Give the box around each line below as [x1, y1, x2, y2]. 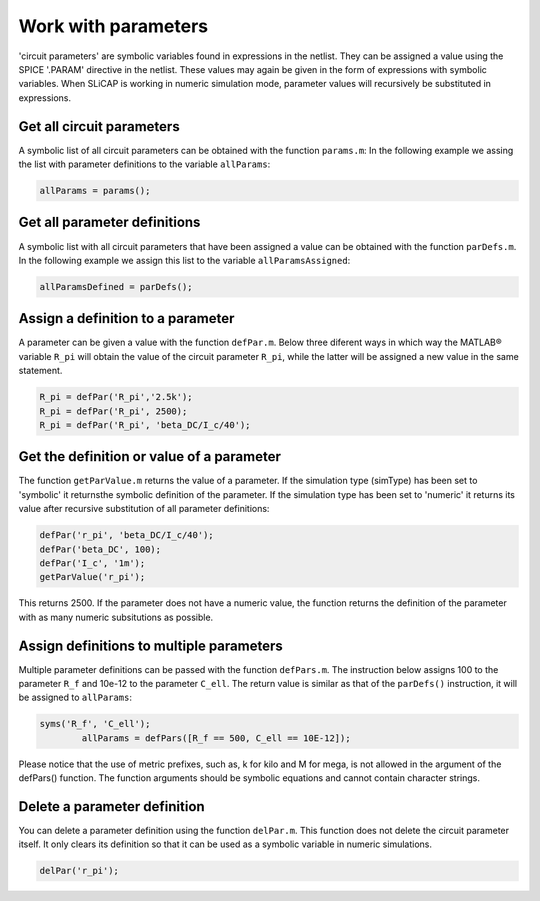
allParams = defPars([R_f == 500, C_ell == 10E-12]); [81, 732, 351, 744]
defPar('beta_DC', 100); [39, 543, 162, 555]
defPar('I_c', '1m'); [39, 557, 146, 569]
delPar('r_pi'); [39, 865, 120, 877]
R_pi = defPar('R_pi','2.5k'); [39, 391, 194, 403]
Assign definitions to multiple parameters [18, 637, 284, 654]
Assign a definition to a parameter [18, 310, 235, 327]
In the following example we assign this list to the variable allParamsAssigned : [18, 254, 351, 266]
